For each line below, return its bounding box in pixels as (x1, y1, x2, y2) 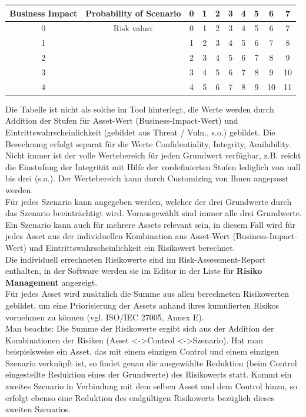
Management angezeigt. (5, 276, 98, 288)
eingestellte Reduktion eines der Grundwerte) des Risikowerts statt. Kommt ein (5, 368, 292, 380)
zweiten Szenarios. (5, 403, 71, 415)
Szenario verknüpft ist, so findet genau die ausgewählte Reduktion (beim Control (5, 356, 297, 369)
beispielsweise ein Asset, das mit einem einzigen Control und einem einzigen (5, 345, 279, 358)
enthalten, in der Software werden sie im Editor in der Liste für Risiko (5, 264, 262, 277)
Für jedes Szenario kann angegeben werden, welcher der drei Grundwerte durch (5, 195, 292, 207)
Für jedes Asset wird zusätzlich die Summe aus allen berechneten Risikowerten (5, 287, 290, 300)
